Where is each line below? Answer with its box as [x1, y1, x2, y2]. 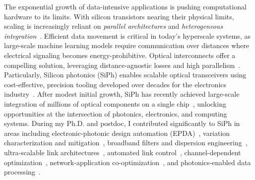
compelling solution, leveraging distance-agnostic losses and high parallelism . [4, 60, 241, 70]
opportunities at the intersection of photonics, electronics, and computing [4, 108, 227, 119]
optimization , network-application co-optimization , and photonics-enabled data [4, 157, 251, 167]
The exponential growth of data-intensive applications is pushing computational [4, 1, 247, 11]
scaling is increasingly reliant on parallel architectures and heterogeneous [4, 21, 223, 31]
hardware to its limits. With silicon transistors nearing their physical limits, [4, 11, 234, 21]
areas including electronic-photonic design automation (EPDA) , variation [4, 127, 230, 138]
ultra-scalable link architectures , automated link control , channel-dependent [4, 147, 241, 157]
